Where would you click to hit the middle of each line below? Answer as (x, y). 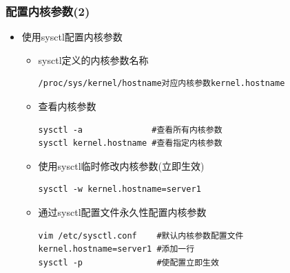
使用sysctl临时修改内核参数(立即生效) (121, 165)
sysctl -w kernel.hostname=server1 (120, 189)
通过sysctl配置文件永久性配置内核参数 (122, 211)
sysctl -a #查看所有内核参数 (130, 130)
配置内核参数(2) (48, 11)
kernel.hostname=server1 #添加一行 (116, 249)
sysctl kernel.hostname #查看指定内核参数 (130, 143)
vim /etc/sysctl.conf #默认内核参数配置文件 (141, 236)
